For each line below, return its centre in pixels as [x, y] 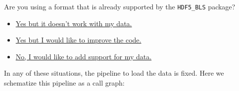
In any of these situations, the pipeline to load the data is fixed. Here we [114, 73]
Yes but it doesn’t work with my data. [74, 23]
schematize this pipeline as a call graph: [64, 83]
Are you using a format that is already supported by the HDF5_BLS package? [120, 6]
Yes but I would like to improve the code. [78, 40]
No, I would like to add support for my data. [84, 56]
